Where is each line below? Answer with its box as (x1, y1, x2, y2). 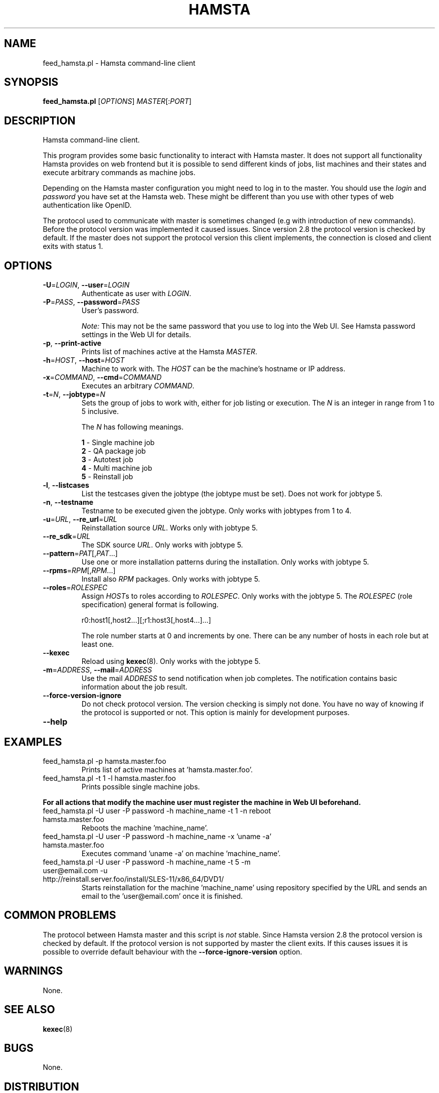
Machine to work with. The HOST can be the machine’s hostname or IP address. (81, 364, 345, 373)
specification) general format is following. (81, 600, 219, 609)
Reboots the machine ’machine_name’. (81, 823, 208, 832)
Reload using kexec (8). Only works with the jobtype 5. (81, 657, 261, 666)
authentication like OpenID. (43, 201, 132, 210)
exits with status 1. (43, 242, 103, 251)
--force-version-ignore (43, 691, 122, 700)
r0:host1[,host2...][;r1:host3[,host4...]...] (81, 616, 211, 625)
